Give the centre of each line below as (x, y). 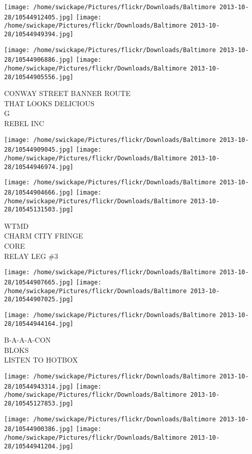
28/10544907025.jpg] (39, 300)
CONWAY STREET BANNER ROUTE (67, 93)
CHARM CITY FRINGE (44, 236)
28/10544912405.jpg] (39, 17)
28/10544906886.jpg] (39, 60)
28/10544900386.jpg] (39, 429)
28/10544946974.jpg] (39, 167)
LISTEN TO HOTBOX (41, 360)
